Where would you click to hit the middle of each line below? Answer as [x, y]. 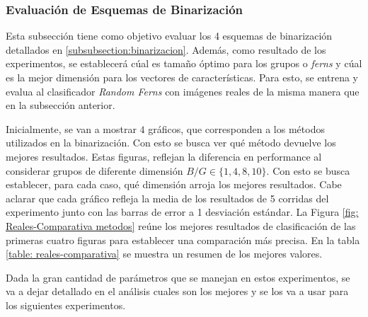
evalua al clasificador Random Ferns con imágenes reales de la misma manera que [183, 91]
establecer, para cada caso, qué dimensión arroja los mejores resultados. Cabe [174, 184]
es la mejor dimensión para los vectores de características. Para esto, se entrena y [182, 77]
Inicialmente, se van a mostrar [71, 128]
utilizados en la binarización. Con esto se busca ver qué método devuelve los [171, 143]
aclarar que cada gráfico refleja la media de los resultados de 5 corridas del [167, 198]
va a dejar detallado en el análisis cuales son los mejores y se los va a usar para [177, 291]
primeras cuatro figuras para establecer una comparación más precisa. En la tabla [183, 240]
